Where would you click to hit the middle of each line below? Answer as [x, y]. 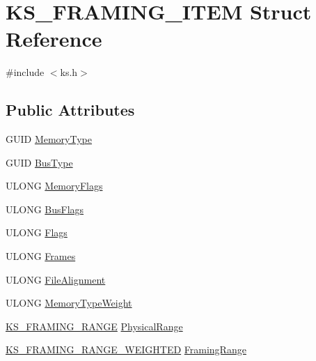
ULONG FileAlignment [56, 279]
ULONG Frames [41, 256]
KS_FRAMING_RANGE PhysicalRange [94, 326]
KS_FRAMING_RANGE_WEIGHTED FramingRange [126, 350]
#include [25, 72]
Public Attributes [70, 110]
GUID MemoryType [49, 139]
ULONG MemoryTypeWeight [69, 303]
